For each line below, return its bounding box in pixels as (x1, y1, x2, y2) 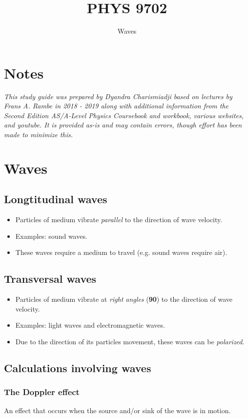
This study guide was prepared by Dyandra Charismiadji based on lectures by (4, 91, 232, 101)
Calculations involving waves (4, 360, 151, 375)
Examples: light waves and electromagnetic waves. (15, 320, 165, 330)
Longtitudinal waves (4, 191, 107, 207)
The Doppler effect (4, 386, 80, 398)
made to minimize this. (4, 129, 73, 140)
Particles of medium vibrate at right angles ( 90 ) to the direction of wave (15, 294, 232, 304)
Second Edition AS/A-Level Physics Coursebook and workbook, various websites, (4, 110, 244, 120)
